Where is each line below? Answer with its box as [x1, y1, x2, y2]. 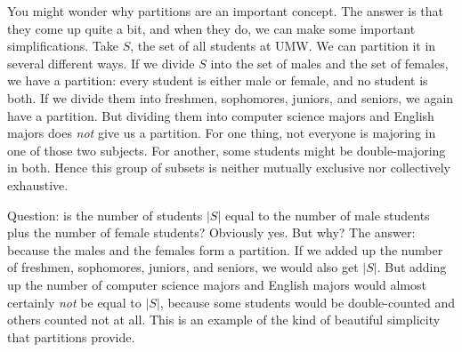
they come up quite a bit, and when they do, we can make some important [7, 19, 416, 37]
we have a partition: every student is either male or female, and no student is [7, 71, 428, 90]
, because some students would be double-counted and [159, 292, 456, 311]
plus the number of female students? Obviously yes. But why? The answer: [7, 223, 416, 242]
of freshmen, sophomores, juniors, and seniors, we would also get [7, 258, 359, 276]
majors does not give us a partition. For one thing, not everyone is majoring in [7, 124, 436, 142]
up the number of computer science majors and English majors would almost [7, 275, 426, 293]
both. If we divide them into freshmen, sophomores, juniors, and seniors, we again [7, 88, 454, 107]
